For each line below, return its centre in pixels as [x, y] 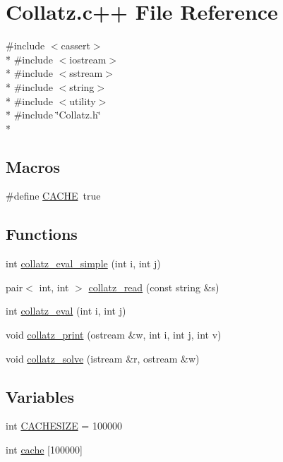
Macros [33, 166]
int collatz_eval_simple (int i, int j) [83, 263]
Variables [40, 396]
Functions [42, 234]
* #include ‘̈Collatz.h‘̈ [53, 115]
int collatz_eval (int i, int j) [66, 311]
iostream [88, 59]
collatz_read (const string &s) [154, 287]
